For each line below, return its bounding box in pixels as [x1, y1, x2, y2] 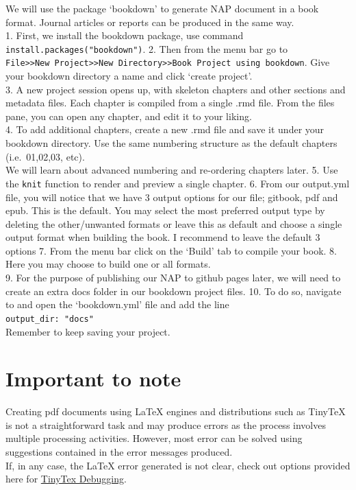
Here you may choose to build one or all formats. [5, 257, 211, 271]
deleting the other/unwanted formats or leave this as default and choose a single [5, 216, 342, 231]
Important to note [5, 364, 181, 393]
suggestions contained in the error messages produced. [5, 445, 233, 458]
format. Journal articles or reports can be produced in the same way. [5, 14, 294, 29]
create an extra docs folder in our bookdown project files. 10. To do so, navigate [5, 283, 342, 298]
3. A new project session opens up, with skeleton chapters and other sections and [5, 82, 346, 96]
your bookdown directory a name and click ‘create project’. [5, 69, 253, 83]
